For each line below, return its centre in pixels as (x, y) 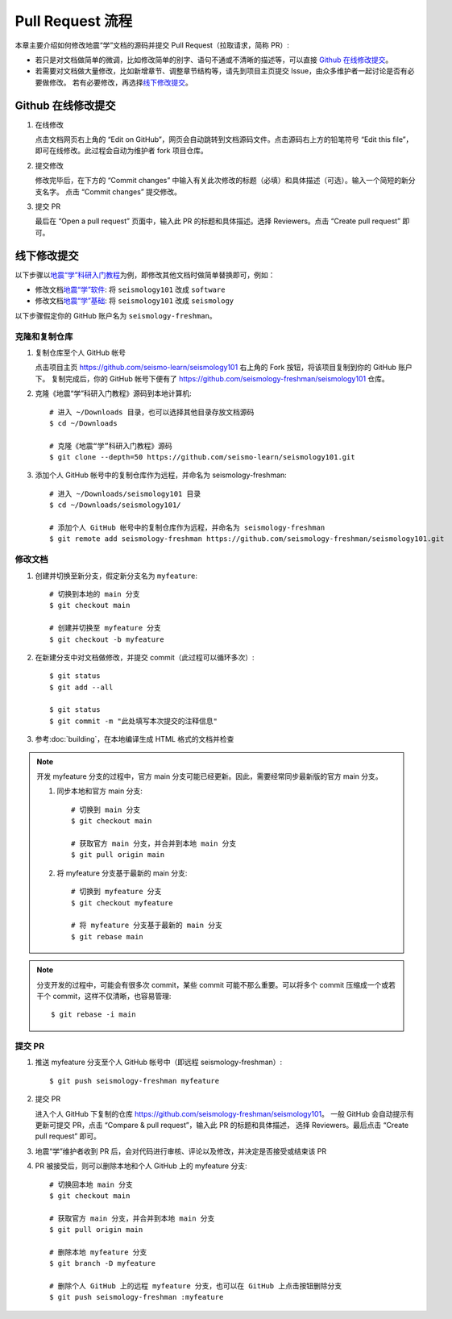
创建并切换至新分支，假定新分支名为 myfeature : (116, 576)
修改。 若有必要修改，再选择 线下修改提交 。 (120, 82)
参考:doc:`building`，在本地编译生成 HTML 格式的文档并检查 (135, 739)
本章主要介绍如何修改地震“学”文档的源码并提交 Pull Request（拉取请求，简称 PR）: (152, 45)
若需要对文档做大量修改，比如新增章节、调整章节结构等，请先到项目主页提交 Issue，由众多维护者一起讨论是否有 (221, 71)
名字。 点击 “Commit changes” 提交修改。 (111, 191)
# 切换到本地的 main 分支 (95, 594)
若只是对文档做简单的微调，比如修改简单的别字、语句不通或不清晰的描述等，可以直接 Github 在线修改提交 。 (214, 60)
